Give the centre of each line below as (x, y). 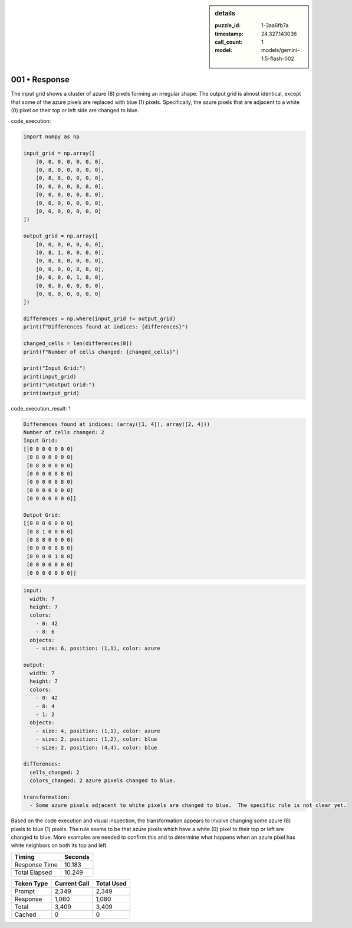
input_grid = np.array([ (59, 153)
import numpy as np (51, 137)
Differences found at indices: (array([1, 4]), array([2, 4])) (117, 424)
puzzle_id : (228, 25)
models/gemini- (281, 50)
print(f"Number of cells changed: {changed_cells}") (101, 352)
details (225, 13)
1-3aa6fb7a (275, 25)
